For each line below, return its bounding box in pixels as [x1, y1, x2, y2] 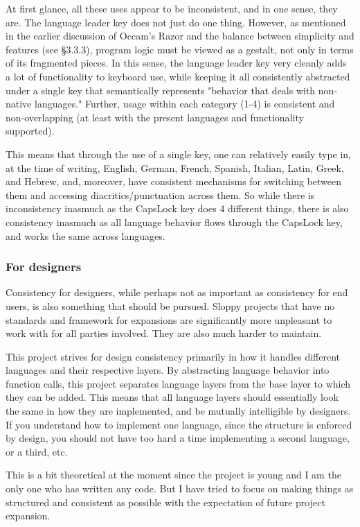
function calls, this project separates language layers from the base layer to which [6, 376, 351, 390]
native [6, 96, 32, 111]
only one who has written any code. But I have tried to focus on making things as [6, 481, 354, 496]
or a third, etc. [6, 444, 68, 458]
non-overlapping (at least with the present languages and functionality [6, 110, 304, 124]
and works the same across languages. [6, 228, 165, 243]
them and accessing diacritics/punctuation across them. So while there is [6, 187, 315, 202]
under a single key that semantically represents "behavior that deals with [6, 83, 316, 97]
